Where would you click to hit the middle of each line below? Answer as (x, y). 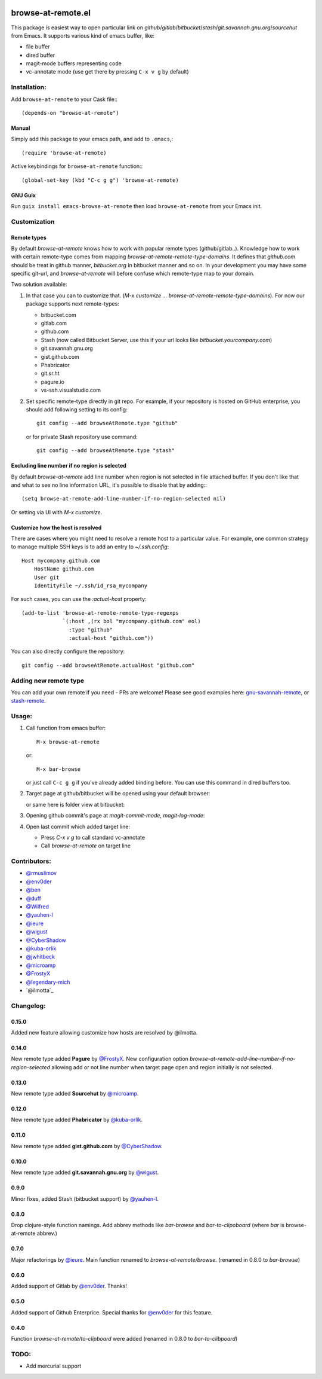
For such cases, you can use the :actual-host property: (79, 599)
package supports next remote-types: (72, 304)
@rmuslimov (41, 873)
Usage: (22, 716)
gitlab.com (54, 324)
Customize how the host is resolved (56, 527)
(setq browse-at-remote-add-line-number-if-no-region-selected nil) (124, 499)
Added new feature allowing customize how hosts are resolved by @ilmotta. (104, 1032)
